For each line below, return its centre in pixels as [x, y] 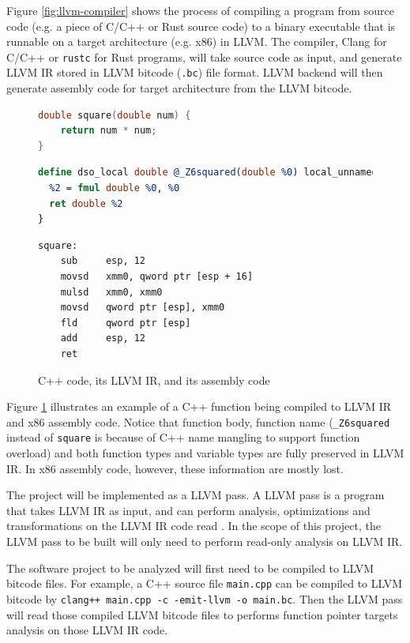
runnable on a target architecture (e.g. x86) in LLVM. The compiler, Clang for [197, 41]
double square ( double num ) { [115, 115]
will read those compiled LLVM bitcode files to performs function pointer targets [202, 614]
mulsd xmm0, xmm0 [111, 292]
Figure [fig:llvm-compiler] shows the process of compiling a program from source [200, 10]
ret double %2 [86, 203]
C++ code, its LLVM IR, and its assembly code [154, 380]
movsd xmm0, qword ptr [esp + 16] [157, 277]
